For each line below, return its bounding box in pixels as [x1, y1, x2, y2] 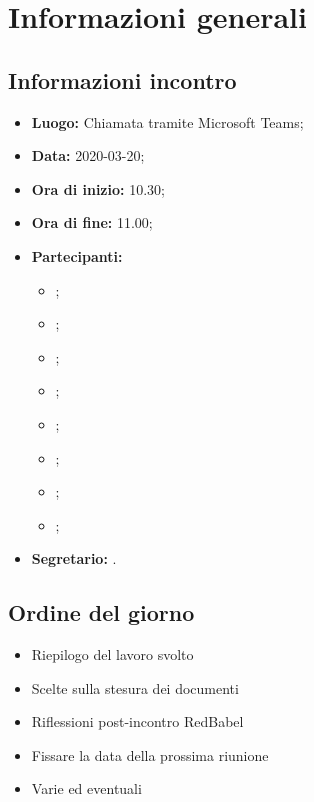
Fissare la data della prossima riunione [31, 744, 269, 765]
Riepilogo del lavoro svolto [31, 644, 194, 665]
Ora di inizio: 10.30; [31, 178, 165, 199]
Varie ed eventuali [31, 778, 142, 799]
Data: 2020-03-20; [31, 145, 145, 166]
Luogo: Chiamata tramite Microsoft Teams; [31, 111, 304, 132]
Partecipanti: [31, 245, 123, 266]
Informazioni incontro [8, 64, 237, 95]
